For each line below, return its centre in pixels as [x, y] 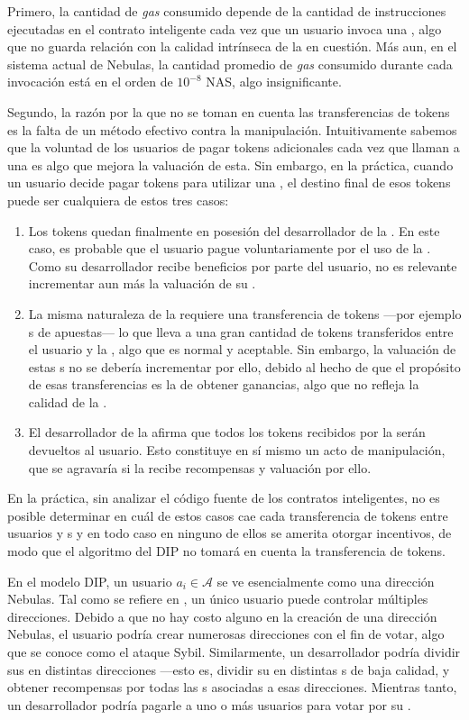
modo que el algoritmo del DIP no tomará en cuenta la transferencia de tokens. [227, 551]
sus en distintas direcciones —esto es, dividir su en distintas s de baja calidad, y [229, 669]
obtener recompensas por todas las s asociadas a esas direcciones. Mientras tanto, [232, 687]
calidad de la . [68, 401]
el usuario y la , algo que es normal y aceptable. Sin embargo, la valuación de [242, 349]
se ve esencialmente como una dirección [326, 581]
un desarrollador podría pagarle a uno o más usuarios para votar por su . [209, 704]
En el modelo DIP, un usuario [90, 581]
